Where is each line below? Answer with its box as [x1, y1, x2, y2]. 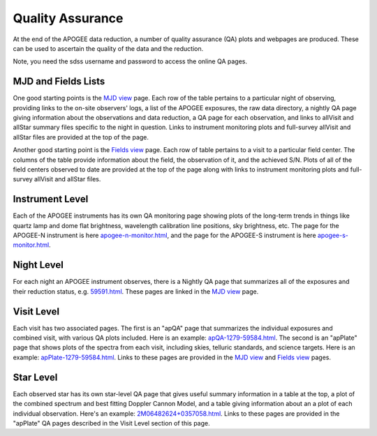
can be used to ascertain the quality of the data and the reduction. [13, 44, 204, 52]
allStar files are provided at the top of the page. [13, 133, 149, 141]
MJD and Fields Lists [13, 75, 105, 87]
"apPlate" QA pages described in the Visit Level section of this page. [13, 419, 211, 427]
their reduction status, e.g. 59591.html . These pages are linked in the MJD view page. [13, 287, 259, 296]
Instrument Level [13, 193, 89, 205]
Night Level [13, 259, 64, 271]
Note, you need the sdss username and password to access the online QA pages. [13, 57, 248, 66]
